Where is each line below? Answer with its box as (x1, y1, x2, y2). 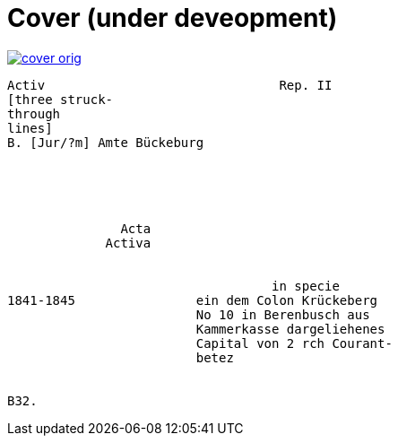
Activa (105, 235, 151, 250)
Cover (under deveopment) (7, 3, 338, 33)
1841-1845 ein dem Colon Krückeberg (7, 292, 378, 308)
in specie (272, 278, 340, 293)
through (7, 106, 61, 121)
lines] (7, 120, 53, 135)
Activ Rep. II (7, 77, 333, 92)
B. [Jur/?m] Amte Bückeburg (7, 135, 204, 150)
